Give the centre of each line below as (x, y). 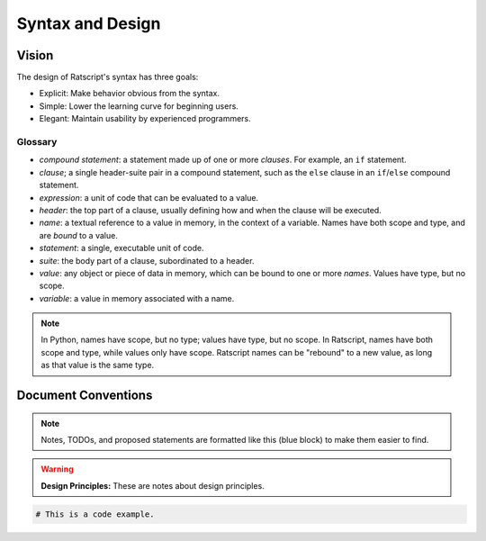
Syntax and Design (89, 23)
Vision (35, 55)
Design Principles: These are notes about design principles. (153, 485)
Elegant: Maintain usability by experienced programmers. (145, 119)
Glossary (37, 142)
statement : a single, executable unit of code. (121, 248)
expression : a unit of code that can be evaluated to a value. (149, 197)
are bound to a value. (79, 235)
